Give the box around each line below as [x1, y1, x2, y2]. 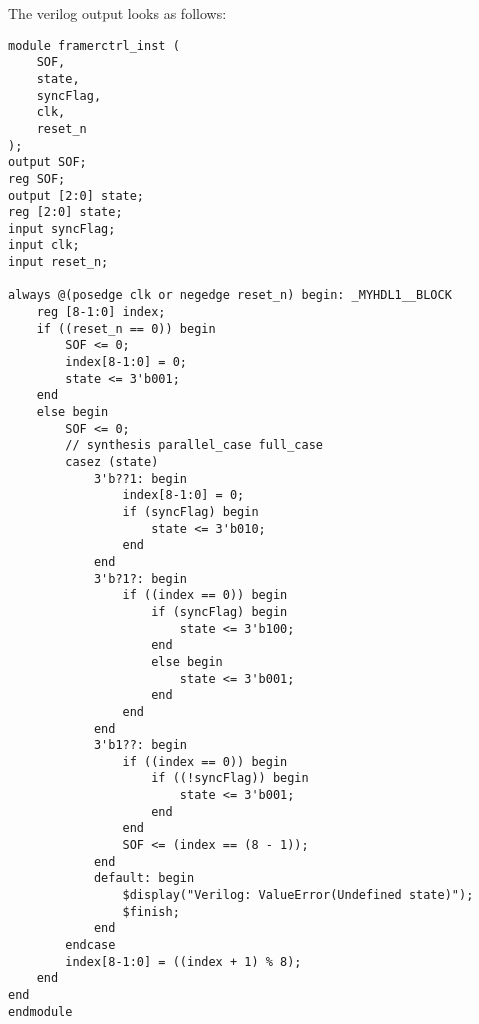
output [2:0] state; [8, 188, 145, 203]
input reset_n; [8, 255, 109, 270]
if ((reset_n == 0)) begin [36, 321, 216, 336]
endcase [65, 938, 116, 953]
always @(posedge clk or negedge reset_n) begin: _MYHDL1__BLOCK [8, 288, 452, 303]
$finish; [122, 904, 180, 919]
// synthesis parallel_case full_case [65, 438, 323, 453]
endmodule [8, 1004, 73, 1019]
